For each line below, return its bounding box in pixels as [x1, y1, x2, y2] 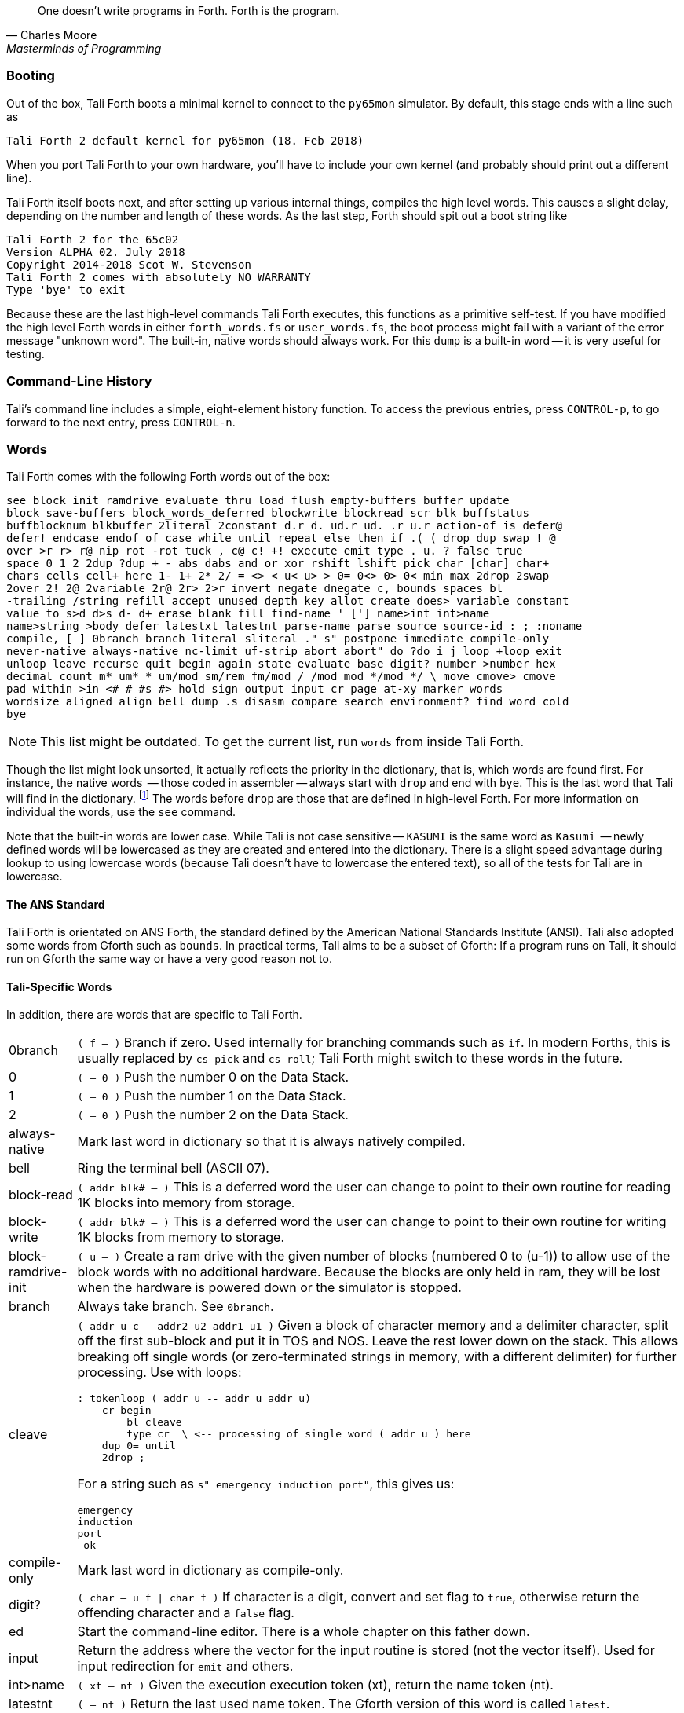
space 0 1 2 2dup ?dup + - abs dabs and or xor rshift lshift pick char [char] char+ [6, 557, 550, 570]
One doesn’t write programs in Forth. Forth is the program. [38, 4, 340, 17]
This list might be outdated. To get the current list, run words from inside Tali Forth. [40, 734, 525, 750]
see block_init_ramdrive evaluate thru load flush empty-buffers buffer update [6, 494, 510, 507]
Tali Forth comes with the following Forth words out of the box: [6, 470, 331, 484]
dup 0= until [101, 1440, 176, 1452]
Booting [6, 68, 55, 84]
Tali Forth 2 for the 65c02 [6, 232, 179, 246]
